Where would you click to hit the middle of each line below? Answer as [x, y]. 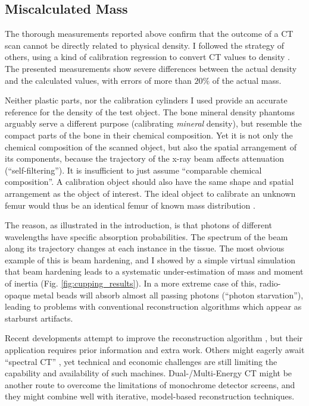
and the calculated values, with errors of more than [98, 80]
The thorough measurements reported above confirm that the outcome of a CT [149, 34]
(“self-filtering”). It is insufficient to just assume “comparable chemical [133, 170]
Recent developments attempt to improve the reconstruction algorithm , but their [154, 338]
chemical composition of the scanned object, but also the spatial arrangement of [151, 147]
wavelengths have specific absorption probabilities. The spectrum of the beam [146, 236]
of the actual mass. [247, 80]
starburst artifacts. [39, 318]
